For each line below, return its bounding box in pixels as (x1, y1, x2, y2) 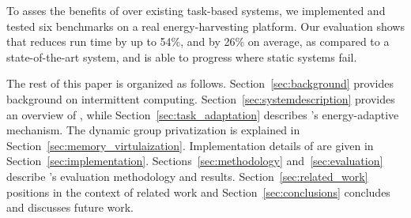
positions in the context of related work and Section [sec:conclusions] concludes (6, 183, 390, 200)
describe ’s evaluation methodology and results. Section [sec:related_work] (6, 167, 368, 184)
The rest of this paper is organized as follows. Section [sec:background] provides (6, 75, 394, 92)
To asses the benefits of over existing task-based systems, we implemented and (6, 2, 386, 18)
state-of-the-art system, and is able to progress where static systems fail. (6, 48, 357, 65)
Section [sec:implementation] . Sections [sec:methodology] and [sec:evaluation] (6, 152, 383, 169)
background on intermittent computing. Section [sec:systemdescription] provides (6, 90, 395, 107)
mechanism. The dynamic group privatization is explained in (6, 122, 300, 138)
